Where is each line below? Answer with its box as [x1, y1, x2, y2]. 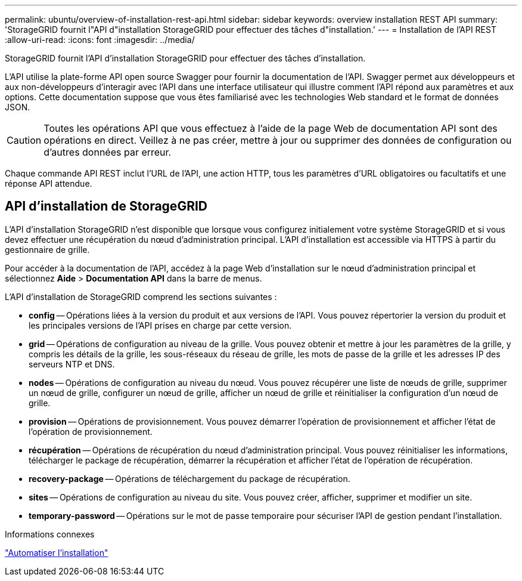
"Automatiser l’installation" [5, 547, 108, 558]
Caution [7, 134, 42, 146]
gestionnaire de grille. [5, 244, 90, 255]
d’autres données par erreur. [44, 146, 172, 158]
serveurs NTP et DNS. [29, 359, 115, 369]
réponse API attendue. [5, 178, 92, 188]
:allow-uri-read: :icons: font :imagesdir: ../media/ [5, 35, 195, 45]
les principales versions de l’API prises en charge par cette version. [29, 320, 292, 330]
